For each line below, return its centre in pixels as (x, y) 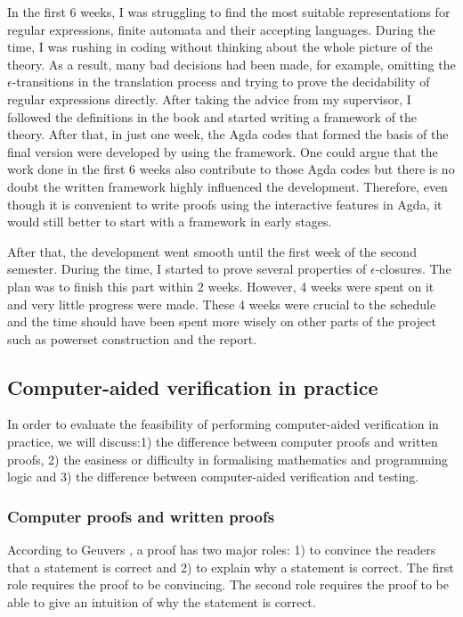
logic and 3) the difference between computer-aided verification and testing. (213, 477)
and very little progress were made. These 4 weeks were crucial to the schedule (222, 304)
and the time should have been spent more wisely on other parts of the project (222, 321)
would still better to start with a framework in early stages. (170, 222)
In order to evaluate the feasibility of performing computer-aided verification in (223, 424)
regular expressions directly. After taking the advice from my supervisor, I (209, 99)
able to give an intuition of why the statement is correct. (162, 601)
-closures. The (413, 269)
